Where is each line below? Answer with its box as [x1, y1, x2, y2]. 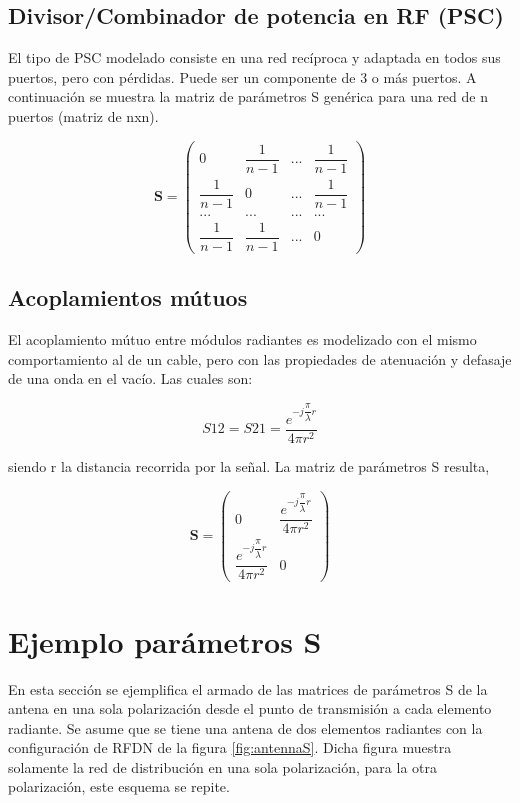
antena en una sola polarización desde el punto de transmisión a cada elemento [8, 698, 492, 719]
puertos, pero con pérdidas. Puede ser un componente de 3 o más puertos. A [8, 66, 477, 87]
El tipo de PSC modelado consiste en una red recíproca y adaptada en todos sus [8, 47, 501, 68]
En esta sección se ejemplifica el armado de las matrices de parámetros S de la [8, 678, 488, 699]
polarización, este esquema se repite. [8, 776, 230, 797]
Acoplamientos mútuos [8, 282, 248, 313]
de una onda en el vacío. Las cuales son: [8, 368, 253, 389]
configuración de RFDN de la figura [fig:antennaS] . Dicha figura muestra [8, 737, 452, 758]
